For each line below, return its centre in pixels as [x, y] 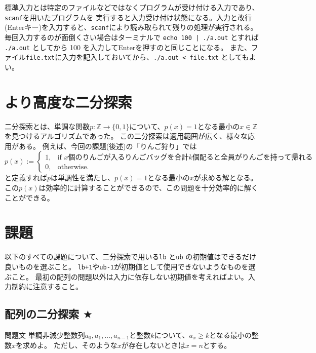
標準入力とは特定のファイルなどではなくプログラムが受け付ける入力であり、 [132, 7]
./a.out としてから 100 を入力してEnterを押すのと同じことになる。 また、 [128, 47]
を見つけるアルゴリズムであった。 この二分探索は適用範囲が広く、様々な [126, 136]
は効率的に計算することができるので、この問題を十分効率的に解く [148, 187]
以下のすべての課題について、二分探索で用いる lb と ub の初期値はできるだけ [131, 257]
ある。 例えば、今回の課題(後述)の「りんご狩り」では [108, 146]
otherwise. [73, 167]
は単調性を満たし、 [83, 178]
